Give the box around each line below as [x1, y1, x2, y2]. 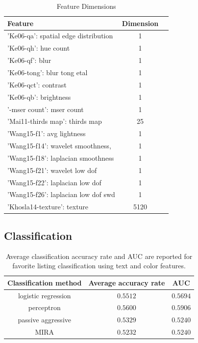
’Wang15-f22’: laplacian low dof [7, 177, 101, 187]
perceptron [28, 302, 61, 313]
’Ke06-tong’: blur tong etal [7, 67, 88, 77]
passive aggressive [18, 314, 71, 325]
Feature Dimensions [56, 1, 116, 11]
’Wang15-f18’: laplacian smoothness [7, 152, 114, 163]
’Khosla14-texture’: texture [7, 201, 89, 212]
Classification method [7, 277, 82, 287]
